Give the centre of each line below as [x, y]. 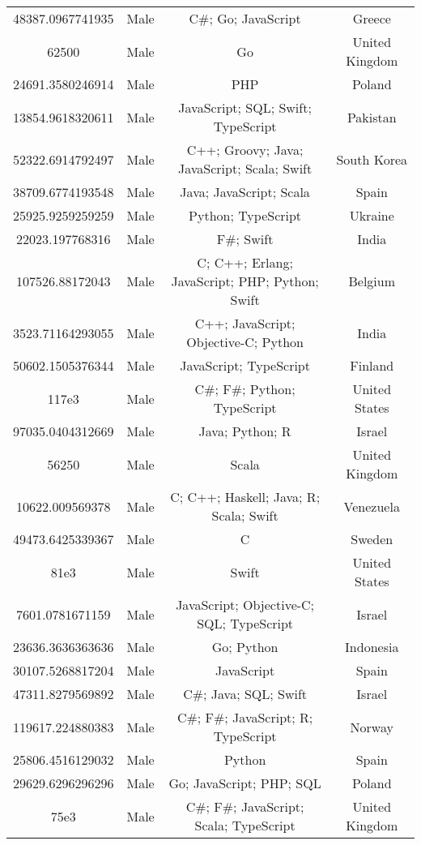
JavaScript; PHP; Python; [245, 281]
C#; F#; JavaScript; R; [245, 717]
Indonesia [372, 647]
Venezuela [372, 506]
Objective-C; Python [245, 342]
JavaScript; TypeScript [245, 365]
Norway [372, 727]
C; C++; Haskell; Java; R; [245, 497]
